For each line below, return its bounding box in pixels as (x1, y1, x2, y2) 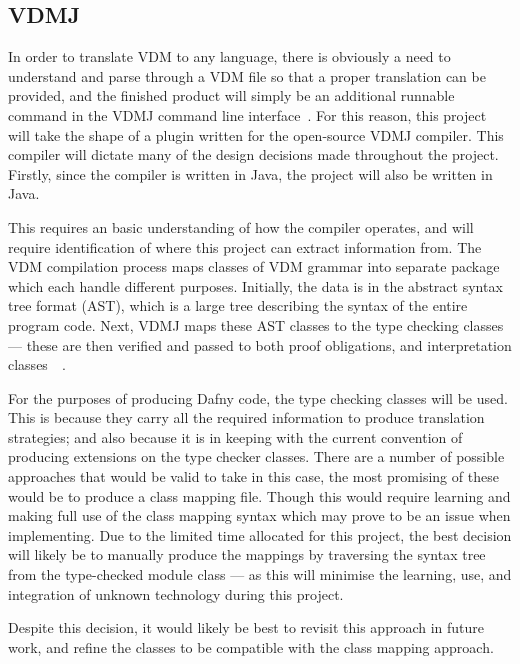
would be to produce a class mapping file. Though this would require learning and (8, 485, 511, 506)
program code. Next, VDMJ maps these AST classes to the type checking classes (8, 314, 504, 335)
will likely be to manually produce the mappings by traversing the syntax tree (8, 544, 486, 565)
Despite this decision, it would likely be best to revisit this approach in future (8, 617, 485, 638)
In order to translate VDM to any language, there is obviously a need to (8, 46, 451, 67)
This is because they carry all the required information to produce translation (8, 407, 485, 428)
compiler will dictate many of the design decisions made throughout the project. (8, 144, 499, 165)
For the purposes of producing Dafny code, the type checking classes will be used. (8, 387, 508, 408)
